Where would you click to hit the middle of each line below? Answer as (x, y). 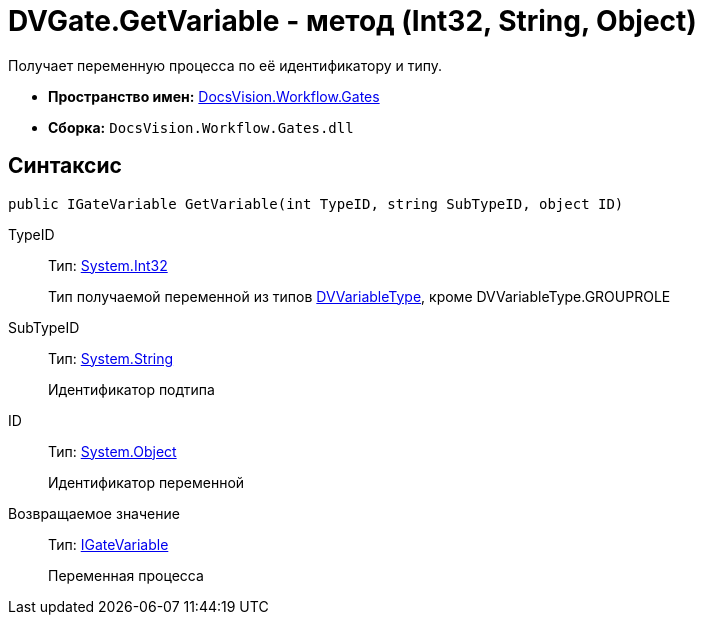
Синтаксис (65, 166)
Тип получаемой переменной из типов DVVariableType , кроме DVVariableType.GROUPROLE (359, 296)
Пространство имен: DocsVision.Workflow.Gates (214, 96)
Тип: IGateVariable (108, 544)
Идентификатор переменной (146, 482)
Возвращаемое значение (94, 513)
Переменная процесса (126, 575)
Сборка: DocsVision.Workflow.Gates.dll (201, 127)
